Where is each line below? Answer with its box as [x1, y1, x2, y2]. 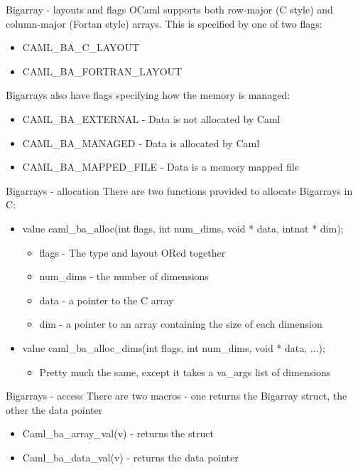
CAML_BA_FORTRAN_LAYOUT [22, 63, 183, 78]
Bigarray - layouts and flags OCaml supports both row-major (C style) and [6, 2, 333, 16]
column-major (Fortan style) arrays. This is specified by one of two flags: [6, 16, 322, 31]
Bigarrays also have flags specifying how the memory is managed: [6, 87, 291, 102]
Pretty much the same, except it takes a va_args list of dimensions [39, 364, 331, 379]
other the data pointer [6, 402, 103, 417]
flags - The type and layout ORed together [39, 245, 226, 260]
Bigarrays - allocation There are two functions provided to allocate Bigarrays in [6, 183, 353, 198]
